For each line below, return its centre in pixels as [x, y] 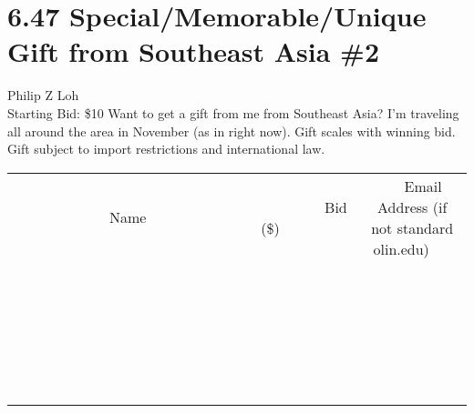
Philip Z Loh [43, 95]
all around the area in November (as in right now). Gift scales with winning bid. [232, 131]
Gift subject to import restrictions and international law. [166, 149]
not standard [412, 227]
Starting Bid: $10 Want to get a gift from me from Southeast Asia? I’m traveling [233, 112]
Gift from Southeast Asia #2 [193, 51]
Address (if [412, 206]
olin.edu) [401, 248]
